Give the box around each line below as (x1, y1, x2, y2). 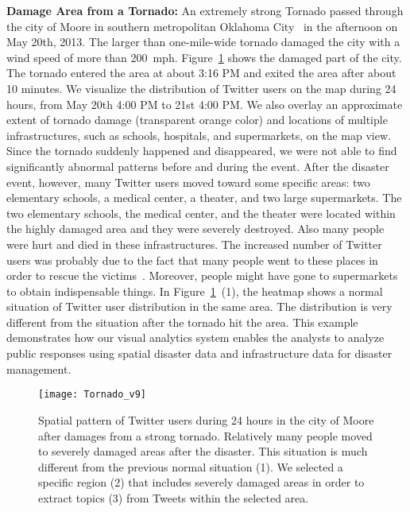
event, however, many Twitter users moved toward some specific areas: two (6, 173, 370, 190)
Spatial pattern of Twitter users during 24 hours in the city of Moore (38, 411, 374, 428)
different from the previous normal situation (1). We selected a (38, 458, 343, 475)
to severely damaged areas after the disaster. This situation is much (38, 443, 368, 460)
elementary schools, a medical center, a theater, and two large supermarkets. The (6, 189, 402, 206)
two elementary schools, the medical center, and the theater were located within (6, 204, 396, 221)
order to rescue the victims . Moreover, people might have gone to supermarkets (6, 267, 398, 284)
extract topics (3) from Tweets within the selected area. (38, 489, 309, 506)
